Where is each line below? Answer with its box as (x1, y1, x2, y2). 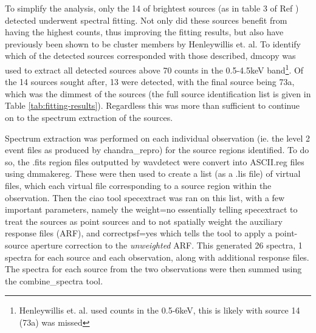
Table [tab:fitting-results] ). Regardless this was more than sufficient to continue (5, 99, 300, 112)
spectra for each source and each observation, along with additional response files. (5, 250, 309, 263)
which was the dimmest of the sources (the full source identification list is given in (5, 87, 311, 100)
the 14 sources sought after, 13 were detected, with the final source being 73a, (5, 75, 295, 88)
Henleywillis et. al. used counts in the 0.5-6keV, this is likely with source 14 (19, 304, 300, 317)
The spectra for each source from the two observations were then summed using (5, 263, 302, 275)
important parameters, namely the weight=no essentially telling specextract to (5, 203, 298, 216)
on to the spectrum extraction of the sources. (5, 111, 173, 123)
